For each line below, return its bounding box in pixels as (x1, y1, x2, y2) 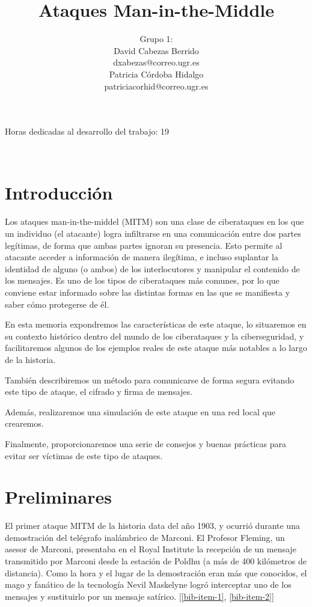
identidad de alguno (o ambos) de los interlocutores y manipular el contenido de (5, 262, 300, 275)
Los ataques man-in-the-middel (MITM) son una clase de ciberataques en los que (5, 215, 304, 228)
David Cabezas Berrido (114, 44, 199, 56)
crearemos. (5, 417, 44, 430)
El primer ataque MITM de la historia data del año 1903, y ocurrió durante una (5, 519, 300, 532)
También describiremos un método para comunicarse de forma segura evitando (5, 373, 295, 386)
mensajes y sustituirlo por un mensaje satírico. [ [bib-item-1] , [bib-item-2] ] (5, 590, 274, 602)
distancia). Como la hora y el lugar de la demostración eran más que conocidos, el (5, 566, 307, 579)
